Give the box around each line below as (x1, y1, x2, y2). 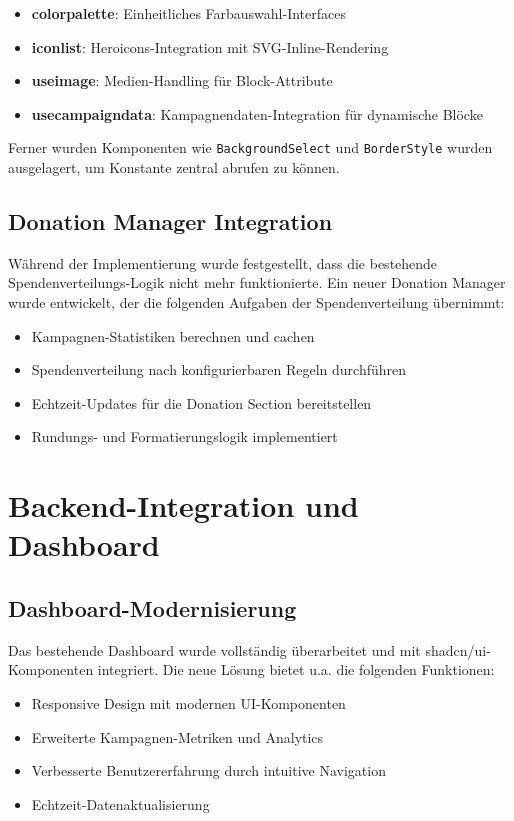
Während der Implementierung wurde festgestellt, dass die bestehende (8, 252, 438, 273)
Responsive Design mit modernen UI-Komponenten (31, 692, 346, 713)
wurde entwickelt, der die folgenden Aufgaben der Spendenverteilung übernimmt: (8, 292, 505, 313)
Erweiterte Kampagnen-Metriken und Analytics (31, 726, 324, 747)
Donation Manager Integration (8, 206, 333, 237)
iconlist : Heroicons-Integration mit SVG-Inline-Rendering (31, 36, 389, 57)
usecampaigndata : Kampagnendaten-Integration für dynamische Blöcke (31, 103, 483, 124)
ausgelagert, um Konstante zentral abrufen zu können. (8, 157, 340, 178)
